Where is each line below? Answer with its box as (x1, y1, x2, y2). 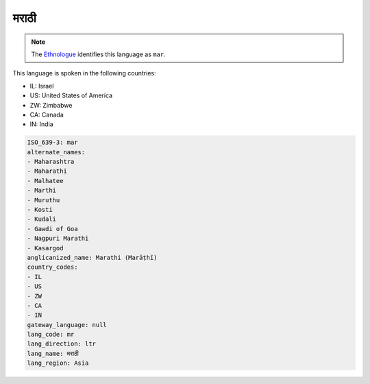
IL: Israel (29, 82, 54, 90)
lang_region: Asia (27, 359, 89, 367)
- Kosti (27, 206, 53, 213)
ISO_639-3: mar (27, 139, 78, 147)
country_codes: (27, 263, 78, 271)
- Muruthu (27, 196, 60, 204)
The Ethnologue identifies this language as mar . (31, 50, 166, 58)
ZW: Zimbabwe (29, 101, 73, 109)
